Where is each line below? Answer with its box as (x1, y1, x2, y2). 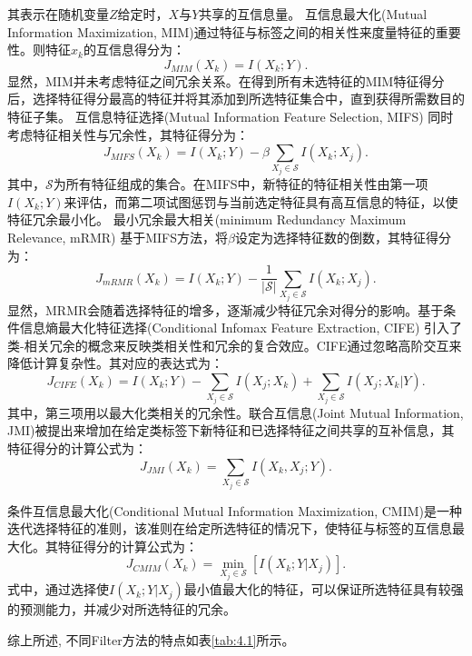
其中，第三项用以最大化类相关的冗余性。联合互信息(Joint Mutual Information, (7, 403, 464, 422)
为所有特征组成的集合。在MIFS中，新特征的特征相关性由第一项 (53, 174, 428, 194)
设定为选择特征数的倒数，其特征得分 (234, 227, 451, 246)
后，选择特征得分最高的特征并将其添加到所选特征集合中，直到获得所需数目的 (7, 89, 465, 108)
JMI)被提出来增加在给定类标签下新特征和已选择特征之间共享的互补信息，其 (7, 421, 455, 440)
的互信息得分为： (83, 40, 185, 59)
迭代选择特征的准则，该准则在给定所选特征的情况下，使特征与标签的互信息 (7, 519, 452, 538)
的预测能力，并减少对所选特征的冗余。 (7, 600, 236, 619)
